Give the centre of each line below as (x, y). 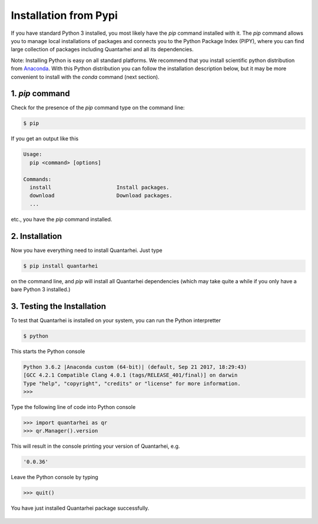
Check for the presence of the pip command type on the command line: (98, 108)
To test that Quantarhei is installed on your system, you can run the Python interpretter (116, 320)
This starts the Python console (48, 351)
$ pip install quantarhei (61, 266)
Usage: (33, 154)
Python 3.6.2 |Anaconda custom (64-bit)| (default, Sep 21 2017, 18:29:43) (135, 367)
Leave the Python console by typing (54, 477)
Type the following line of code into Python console (73, 407)
